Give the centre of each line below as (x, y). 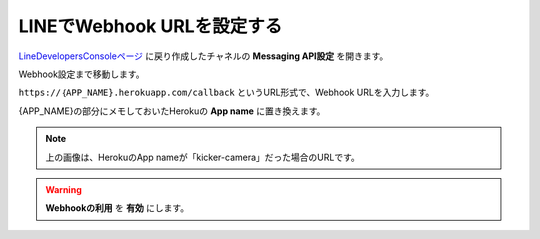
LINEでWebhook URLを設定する (150, 26)
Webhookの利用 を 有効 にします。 (117, 208)
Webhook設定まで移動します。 (81, 74)
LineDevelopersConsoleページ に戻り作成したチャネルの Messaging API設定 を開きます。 (203, 56)
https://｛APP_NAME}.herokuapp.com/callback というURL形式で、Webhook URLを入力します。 (226, 92)
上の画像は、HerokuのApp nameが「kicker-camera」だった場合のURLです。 (202, 157)
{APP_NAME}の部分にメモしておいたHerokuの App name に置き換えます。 (172, 111)
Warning (63, 189)
